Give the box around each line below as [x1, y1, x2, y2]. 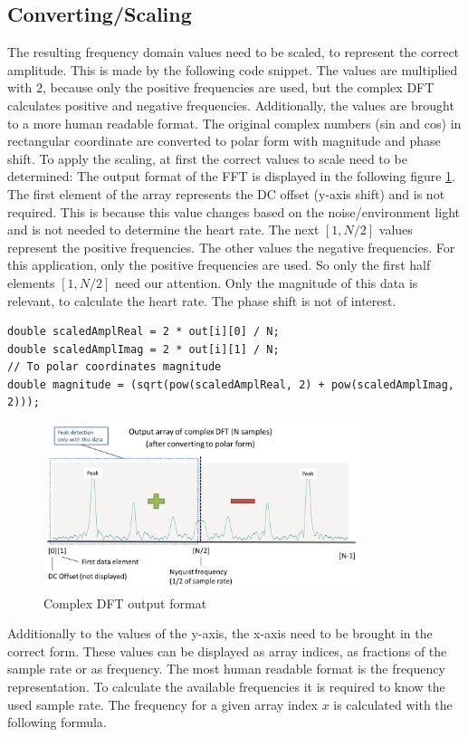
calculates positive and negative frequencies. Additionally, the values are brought [7, 95, 454, 114]
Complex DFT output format [43, 593, 207, 612]
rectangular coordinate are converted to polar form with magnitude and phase [7, 131, 441, 150]
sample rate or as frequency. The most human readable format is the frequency [7, 659, 445, 678]
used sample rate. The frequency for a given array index [7, 694, 318, 713]
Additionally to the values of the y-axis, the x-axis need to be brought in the [7, 624, 433, 643]
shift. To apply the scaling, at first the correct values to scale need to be [7, 148, 407, 167]
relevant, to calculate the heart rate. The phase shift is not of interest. [7, 291, 396, 310]
